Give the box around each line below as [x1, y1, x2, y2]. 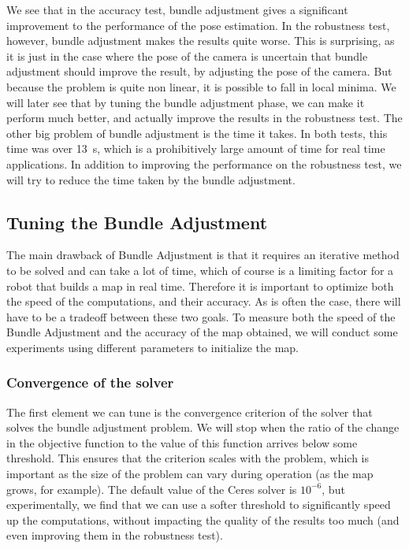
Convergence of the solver [6, 373, 174, 392]
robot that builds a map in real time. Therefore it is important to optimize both [6, 277, 394, 294]
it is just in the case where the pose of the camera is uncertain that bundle [6, 47, 368, 64]
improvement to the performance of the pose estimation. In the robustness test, [6, 17, 390, 33]
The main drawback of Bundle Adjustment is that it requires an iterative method [6, 247, 400, 263]
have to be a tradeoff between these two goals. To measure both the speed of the [6, 308, 396, 325]
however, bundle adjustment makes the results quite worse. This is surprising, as [6, 32, 395, 49]
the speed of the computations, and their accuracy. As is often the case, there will [6, 293, 401, 310]
